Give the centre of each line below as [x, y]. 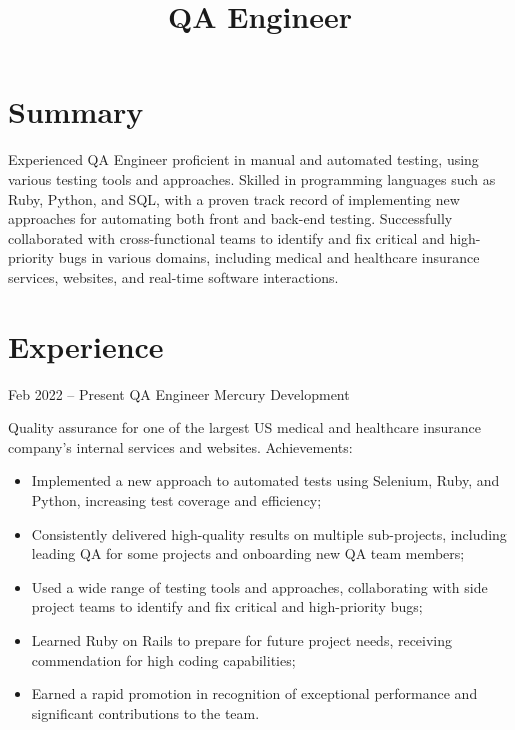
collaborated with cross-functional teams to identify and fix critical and [226, 237]
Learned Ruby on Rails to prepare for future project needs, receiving [242, 639]
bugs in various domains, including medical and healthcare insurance [269, 257]
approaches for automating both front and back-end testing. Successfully [230, 218]
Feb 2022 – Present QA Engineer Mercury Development [179, 393]
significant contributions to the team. [145, 712]
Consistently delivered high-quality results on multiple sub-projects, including [269, 533]
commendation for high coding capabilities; [163, 659]
